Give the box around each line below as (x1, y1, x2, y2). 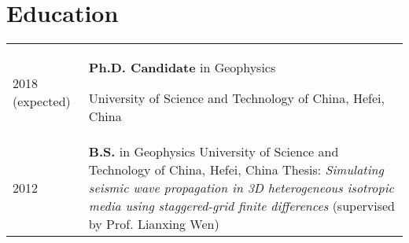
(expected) (13, 91, 71, 110)
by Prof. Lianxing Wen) (88, 215, 219, 234)
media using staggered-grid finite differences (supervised (88, 197, 395, 215)
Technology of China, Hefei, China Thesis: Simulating (88, 160, 384, 179)
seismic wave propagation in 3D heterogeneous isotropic (88, 179, 394, 197)
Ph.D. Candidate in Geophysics (88, 58, 276, 77)
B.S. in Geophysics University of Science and (88, 142, 339, 161)
